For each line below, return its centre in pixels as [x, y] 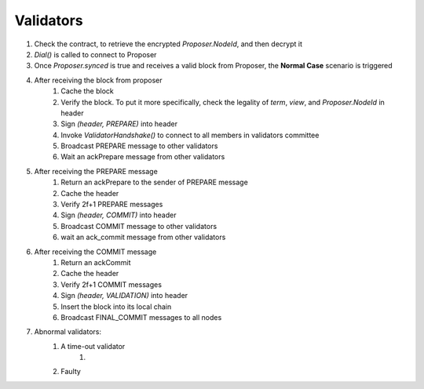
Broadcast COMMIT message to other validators [139, 226]
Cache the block [87, 91]
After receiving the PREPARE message [96, 171]
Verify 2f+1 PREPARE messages [112, 205]
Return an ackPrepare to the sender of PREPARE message [155, 182]
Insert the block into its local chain [116, 307]
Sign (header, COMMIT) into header [119, 215]
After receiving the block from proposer [98, 80]
